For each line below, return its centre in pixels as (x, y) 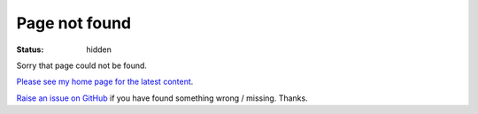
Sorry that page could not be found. (82, 65)
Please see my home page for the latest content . (105, 82)
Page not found (74, 23)
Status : (30, 49)
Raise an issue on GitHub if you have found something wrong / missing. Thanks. (162, 98)
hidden (99, 49)
